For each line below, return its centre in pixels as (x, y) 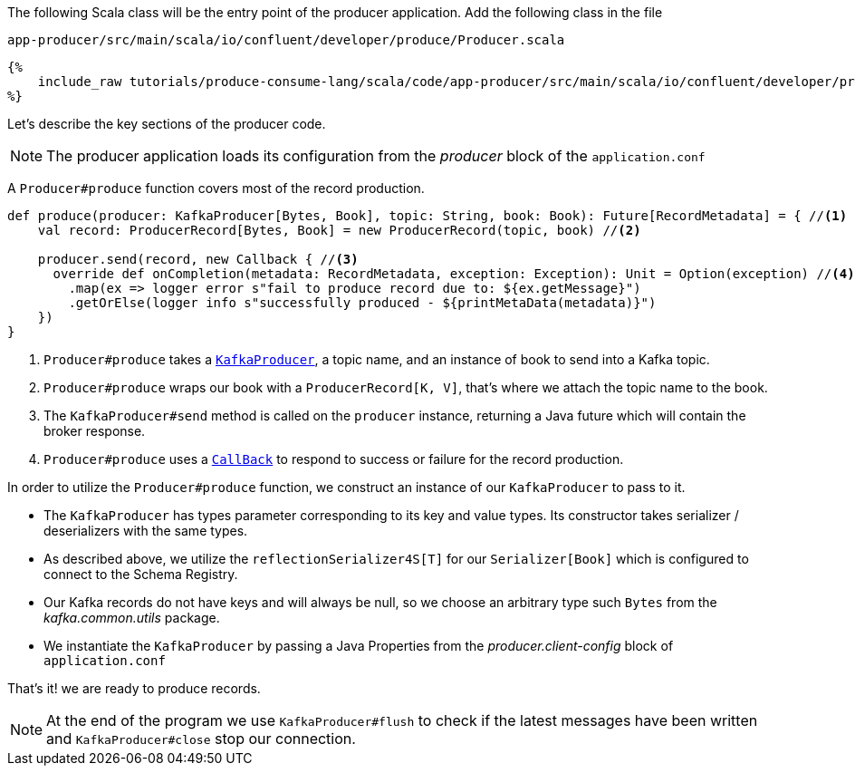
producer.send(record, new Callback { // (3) (198, 259)
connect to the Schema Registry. (141, 574)
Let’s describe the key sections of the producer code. (167, 124)
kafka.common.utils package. (132, 618)
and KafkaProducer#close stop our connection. (201, 739)
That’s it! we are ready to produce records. (134, 688)
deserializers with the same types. (146, 531)
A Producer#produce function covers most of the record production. (216, 188)
